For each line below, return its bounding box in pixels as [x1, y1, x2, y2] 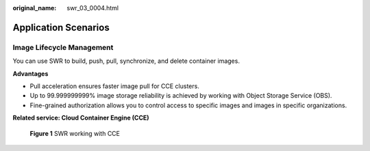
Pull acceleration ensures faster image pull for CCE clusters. [29, 82, 200, 90]
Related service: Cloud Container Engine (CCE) [12, 113, 150, 122]
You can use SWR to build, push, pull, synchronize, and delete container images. [12, 57, 240, 65]
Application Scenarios [12, 21, 110, 33]
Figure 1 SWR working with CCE [29, 129, 120, 137]
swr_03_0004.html [66, 4, 119, 12]
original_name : [12, 4, 57, 12]
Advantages [12, 69, 49, 78]
